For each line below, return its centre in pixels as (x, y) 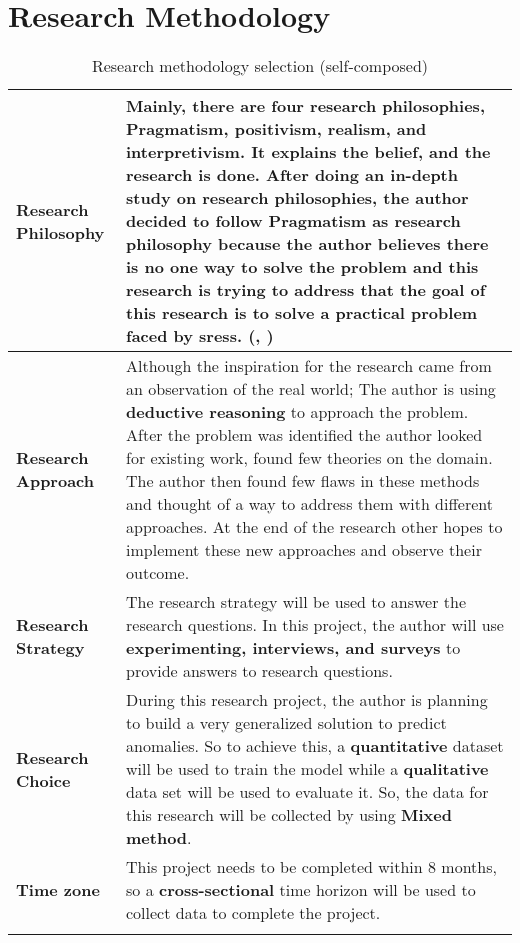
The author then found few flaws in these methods (303, 481)
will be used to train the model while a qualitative (307, 769)
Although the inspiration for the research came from (309, 366)
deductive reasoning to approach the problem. (297, 412)
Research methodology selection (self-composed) (260, 66)
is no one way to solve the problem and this (302, 267)
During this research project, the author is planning (307, 700)
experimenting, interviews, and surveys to (293, 648)
